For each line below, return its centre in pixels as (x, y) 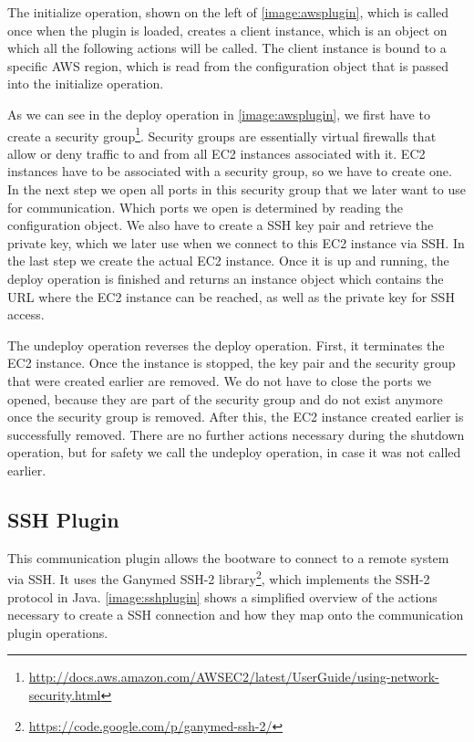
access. (26, 314)
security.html (65, 694)
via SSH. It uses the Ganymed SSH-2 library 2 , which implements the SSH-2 (219, 577)
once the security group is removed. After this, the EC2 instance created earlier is (236, 417)
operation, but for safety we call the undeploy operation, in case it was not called (234, 452)
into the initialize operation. (86, 84)
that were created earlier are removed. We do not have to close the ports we (220, 380)
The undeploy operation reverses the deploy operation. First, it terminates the (226, 345)
